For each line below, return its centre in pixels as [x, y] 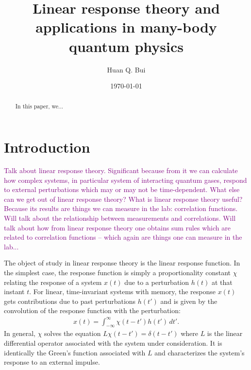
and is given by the [189, 301]
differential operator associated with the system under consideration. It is [113, 343]
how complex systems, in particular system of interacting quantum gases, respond [125, 180]
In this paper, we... [39, 106]
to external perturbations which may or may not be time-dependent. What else [122, 189]
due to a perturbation [157, 282]
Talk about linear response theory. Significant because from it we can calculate [121, 170]
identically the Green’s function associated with [75, 352]
